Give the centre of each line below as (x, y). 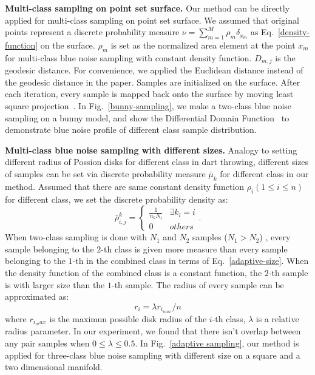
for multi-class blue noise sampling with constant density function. (128, 57)
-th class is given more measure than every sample (194, 248)
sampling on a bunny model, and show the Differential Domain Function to (147, 117)
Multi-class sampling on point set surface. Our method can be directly (147, 8)
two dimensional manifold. (54, 367)
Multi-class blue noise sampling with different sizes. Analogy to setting (151, 150)
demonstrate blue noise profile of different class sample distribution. (131, 130)
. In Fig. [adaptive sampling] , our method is (217, 343)
